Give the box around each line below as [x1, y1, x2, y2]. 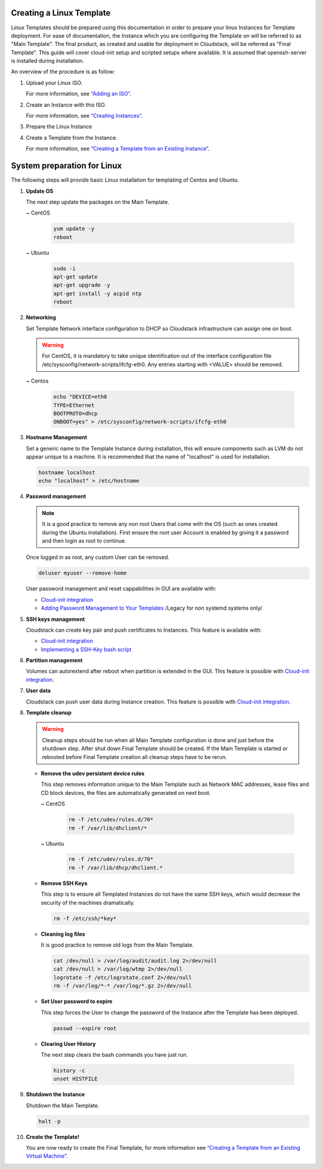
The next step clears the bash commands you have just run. [41, 1051, 188, 1058]
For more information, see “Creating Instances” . [26, 112, 143, 120]
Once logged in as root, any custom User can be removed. [26, 553, 170, 561]
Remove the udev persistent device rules [41, 770, 145, 777]
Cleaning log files [41, 930, 86, 938]
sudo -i [53, 265, 76, 272]
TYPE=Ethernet [53, 402, 95, 409]
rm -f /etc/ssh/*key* [53, 915, 117, 922]
